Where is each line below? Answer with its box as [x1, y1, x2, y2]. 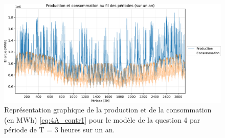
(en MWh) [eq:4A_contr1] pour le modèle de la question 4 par [4, 114, 200, 125]
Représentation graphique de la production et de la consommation [4, 104, 212, 115]
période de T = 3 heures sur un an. [4, 124, 115, 135]
